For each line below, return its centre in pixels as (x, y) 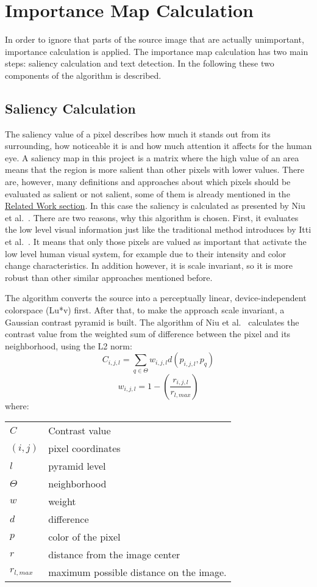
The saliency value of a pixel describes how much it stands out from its (138, 133)
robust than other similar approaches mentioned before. (109, 277)
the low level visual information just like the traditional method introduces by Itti (158, 229)
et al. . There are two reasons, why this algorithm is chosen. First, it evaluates (152, 217)
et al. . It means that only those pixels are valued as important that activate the (156, 242)
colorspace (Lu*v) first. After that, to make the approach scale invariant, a (145, 310)
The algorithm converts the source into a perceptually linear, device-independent (156, 298)
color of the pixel (84, 537)
